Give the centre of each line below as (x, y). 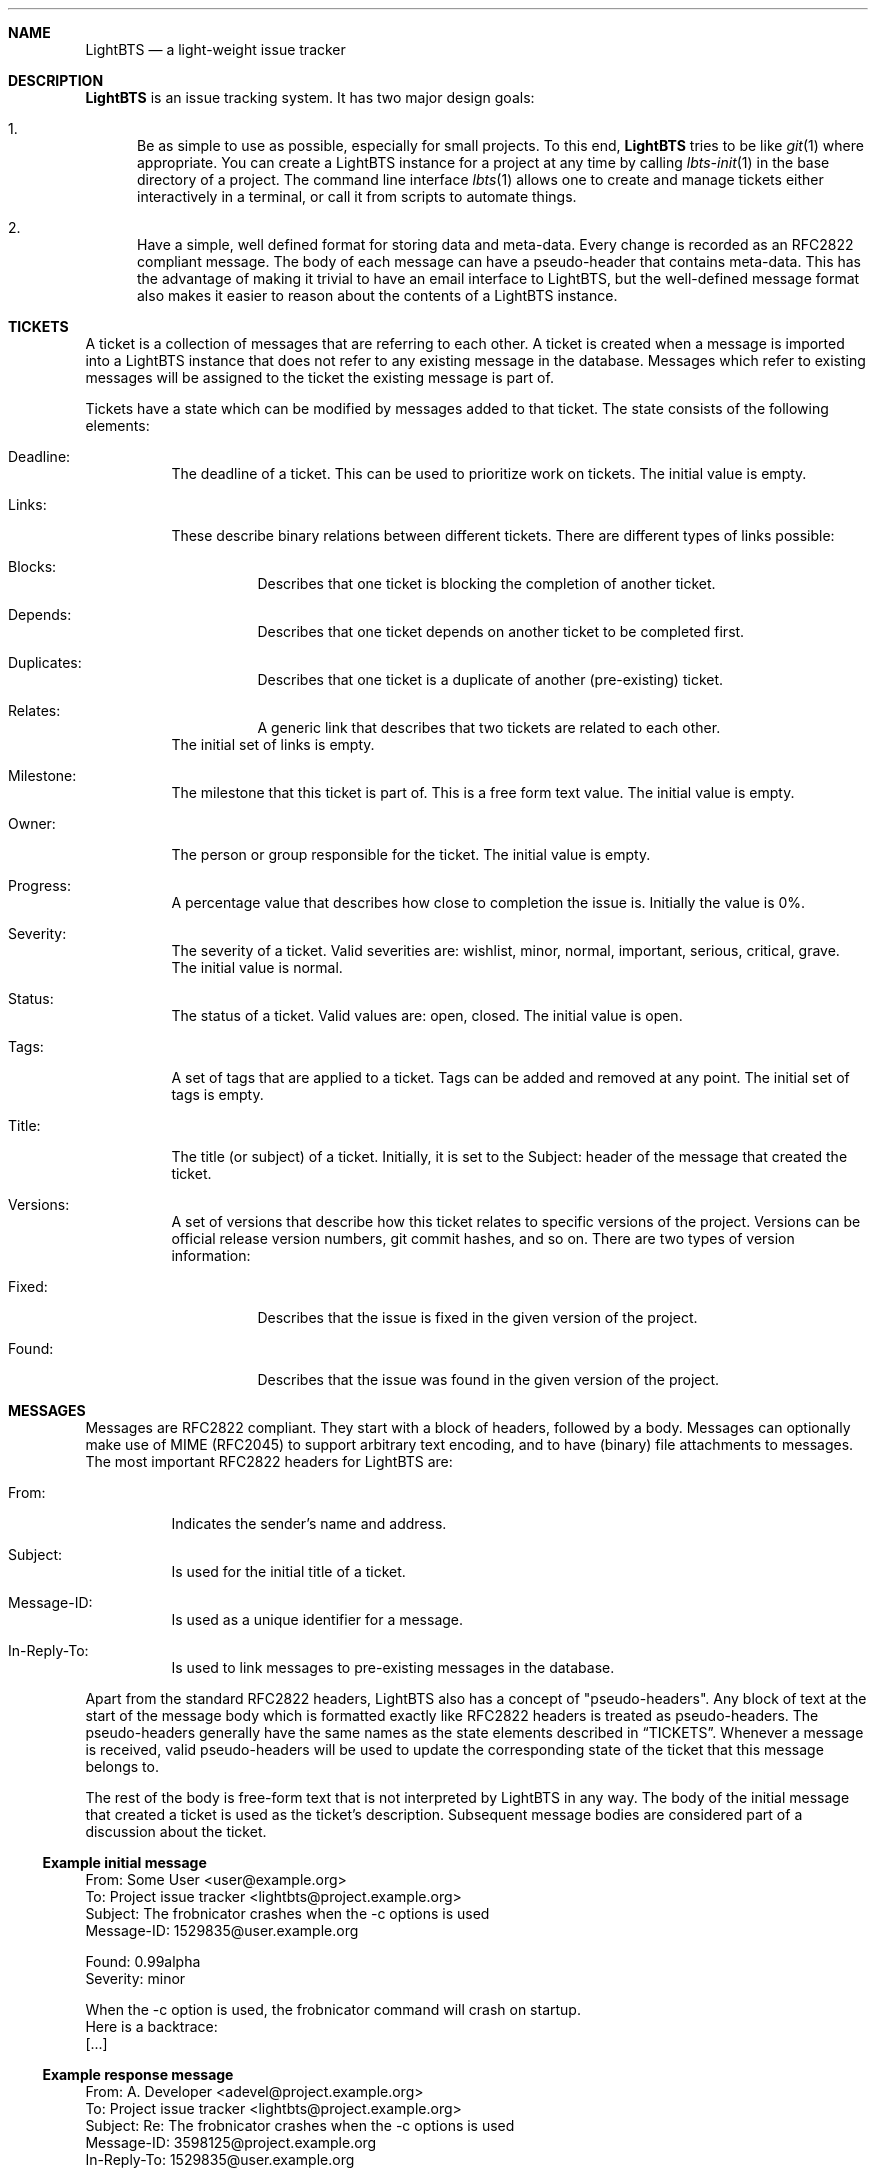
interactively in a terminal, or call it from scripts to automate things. (357, 196)
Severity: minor (135, 1978)
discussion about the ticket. (176, 1831)
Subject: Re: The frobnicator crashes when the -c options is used (300, 2125)
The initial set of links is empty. (273, 744)
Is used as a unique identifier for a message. (317, 1619)
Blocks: (32, 566)
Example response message (138, 2074)
